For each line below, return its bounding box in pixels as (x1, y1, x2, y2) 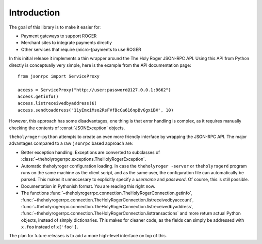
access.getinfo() (17, 94, 59, 99)
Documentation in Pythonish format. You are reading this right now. (21, 183, 155, 189)
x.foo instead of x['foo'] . (21, 224, 79, 230)
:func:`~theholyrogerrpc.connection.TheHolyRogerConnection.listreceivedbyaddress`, (21, 203, 194, 209)
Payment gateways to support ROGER (21, 33, 97, 39)
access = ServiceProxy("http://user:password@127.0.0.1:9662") (17, 87, 171, 92)
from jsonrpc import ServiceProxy (17, 73, 99, 79)
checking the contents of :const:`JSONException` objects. (9, 125, 125, 131)
